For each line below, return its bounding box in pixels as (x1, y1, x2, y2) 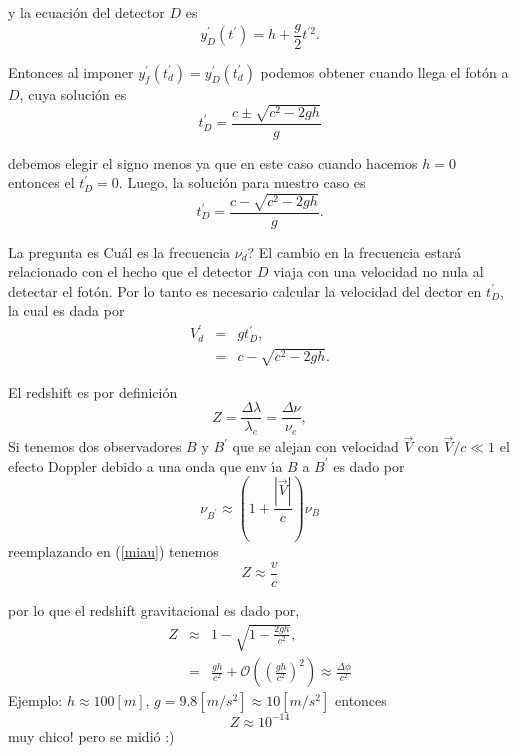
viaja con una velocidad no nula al (273, 261, 484, 282)
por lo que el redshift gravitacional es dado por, (8, 599, 300, 620)
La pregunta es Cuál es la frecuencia (8, 241, 231, 262)
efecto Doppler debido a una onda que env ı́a (8, 455, 283, 476)
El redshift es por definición (8, 381, 178, 402)
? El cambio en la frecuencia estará (247, 241, 462, 262)
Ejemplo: (8, 690, 63, 711)
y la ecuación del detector (8, 2, 165, 22)
